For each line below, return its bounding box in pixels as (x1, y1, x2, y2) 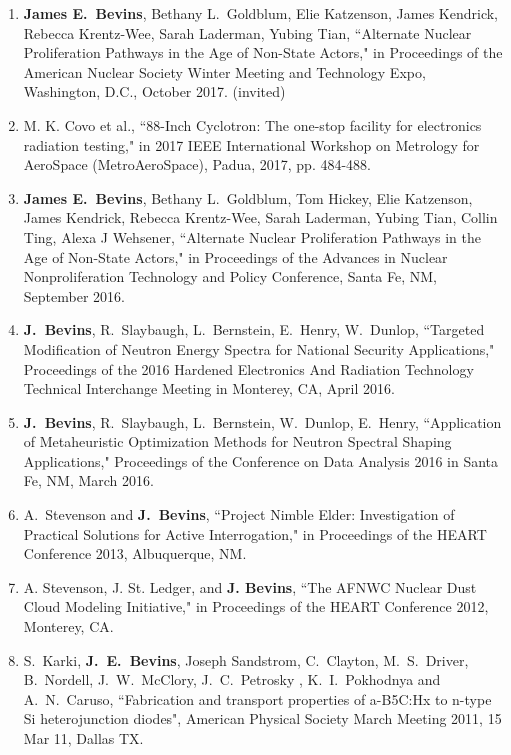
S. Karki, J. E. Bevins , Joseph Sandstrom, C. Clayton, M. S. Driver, (23, 649, 469, 670)
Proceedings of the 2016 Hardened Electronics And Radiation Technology (23, 358, 474, 379)
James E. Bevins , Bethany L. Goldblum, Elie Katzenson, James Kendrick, (23, 3, 499, 23)
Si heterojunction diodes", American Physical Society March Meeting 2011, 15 (23, 708, 502, 729)
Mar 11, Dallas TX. (23, 728, 144, 748)
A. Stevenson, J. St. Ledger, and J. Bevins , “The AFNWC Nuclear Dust (23, 576, 477, 597)
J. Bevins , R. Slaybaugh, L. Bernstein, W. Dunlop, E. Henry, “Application (23, 411, 502, 432)
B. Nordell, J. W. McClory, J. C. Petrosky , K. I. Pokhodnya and (23, 669, 441, 690)
